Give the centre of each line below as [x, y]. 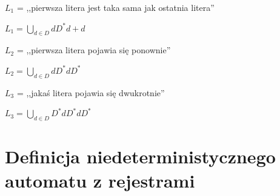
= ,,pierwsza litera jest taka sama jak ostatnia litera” [115, 7]
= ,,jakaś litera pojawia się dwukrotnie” [91, 92]
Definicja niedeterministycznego [140, 156]
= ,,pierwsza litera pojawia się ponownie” [94, 50]
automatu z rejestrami [100, 180]
